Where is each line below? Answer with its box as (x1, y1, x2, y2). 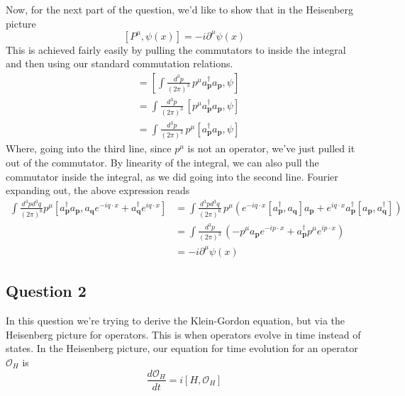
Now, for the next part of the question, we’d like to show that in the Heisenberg (6, 2, 353, 16)
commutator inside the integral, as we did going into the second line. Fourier (6, 169, 338, 183)
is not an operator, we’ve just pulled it (187, 141, 355, 156)
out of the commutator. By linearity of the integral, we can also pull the (6, 155, 319, 170)
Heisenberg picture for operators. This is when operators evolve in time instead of (6, 327, 361, 341)
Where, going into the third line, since (6, 141, 172, 156)
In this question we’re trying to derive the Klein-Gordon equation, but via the (6, 313, 345, 328)
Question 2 (6, 280, 87, 302)
